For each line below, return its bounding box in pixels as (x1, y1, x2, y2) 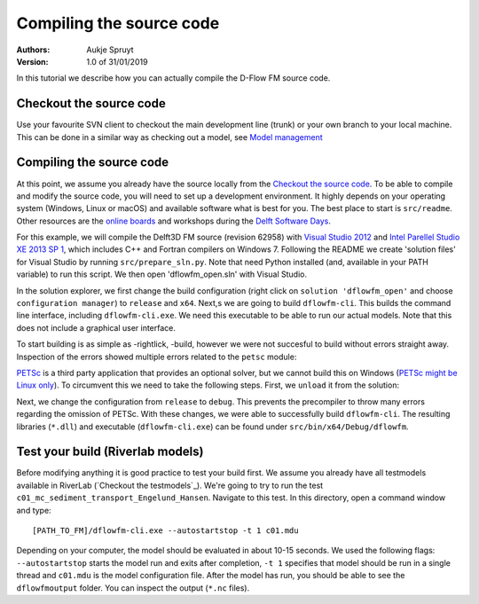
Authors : (16, 44, 51, 55)
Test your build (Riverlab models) (16, 444, 204, 459)
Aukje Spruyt (86, 44, 134, 55)
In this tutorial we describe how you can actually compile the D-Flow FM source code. (16, 73, 331, 83)
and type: (16, 505, 52, 515)
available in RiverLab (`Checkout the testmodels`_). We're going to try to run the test (16, 480, 324, 490)
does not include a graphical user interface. (16, 322, 177, 333)
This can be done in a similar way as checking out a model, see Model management (16, 131, 323, 142)
